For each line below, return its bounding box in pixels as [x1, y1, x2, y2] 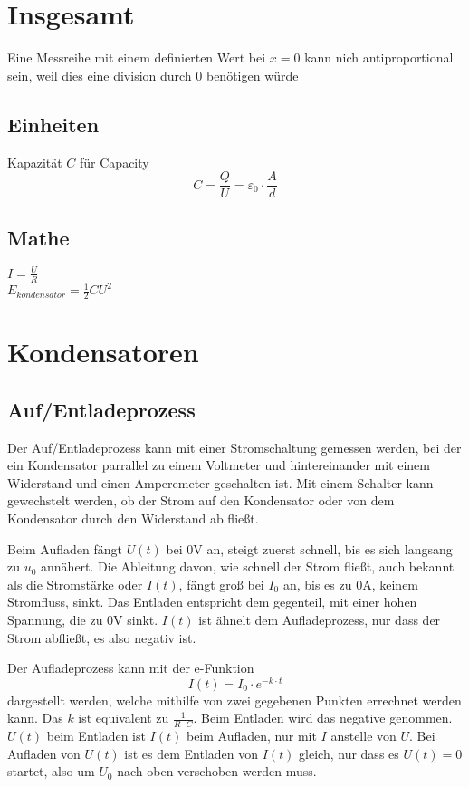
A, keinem [362, 574, 419, 593]
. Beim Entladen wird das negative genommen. [193, 708, 453, 727]
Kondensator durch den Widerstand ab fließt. [7, 509, 259, 527]
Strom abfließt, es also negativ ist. [7, 628, 196, 647]
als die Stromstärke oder [7, 574, 143, 593]
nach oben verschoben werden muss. [117, 762, 317, 781]
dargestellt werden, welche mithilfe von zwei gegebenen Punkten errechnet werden [7, 690, 462, 709]
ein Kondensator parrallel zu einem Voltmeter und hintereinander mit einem [7, 456, 430, 475]
